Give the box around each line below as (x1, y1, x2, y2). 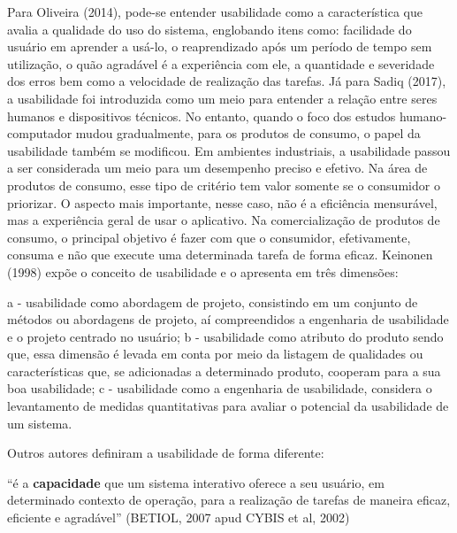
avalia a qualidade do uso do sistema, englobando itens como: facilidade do (7, 19, 412, 38)
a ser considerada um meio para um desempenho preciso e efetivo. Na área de (7, 158, 428, 177)
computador (7, 124, 72, 143)
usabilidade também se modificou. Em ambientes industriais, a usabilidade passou (7, 141, 451, 159)
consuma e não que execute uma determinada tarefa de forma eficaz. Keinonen (7, 245, 433, 264)
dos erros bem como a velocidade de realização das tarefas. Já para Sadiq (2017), (7, 72, 446, 90)
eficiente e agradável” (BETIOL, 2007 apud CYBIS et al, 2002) (7, 508, 350, 527)
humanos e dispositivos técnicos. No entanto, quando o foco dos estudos (7, 106, 396, 125)
